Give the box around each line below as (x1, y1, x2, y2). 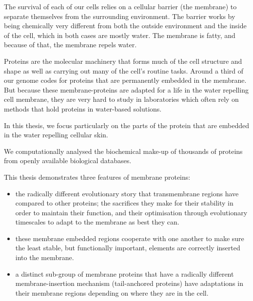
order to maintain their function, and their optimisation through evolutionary (15, 207, 248, 217)
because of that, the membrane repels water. (4, 39, 137, 50)
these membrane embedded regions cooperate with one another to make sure (15, 233, 244, 243)
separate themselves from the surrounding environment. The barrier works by (4, 11, 235, 21)
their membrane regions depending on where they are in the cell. (15, 287, 209, 298)
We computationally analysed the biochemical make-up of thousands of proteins (4, 146, 243, 156)
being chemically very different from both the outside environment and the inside (4, 20, 247, 31)
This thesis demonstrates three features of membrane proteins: (4, 171, 191, 182)
